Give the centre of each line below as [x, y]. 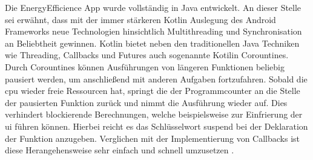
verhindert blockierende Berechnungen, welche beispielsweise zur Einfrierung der [154, 114]
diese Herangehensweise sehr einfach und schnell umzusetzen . [120, 150]
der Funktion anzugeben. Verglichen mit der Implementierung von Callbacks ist [153, 138]
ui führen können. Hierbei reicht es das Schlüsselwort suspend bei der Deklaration [156, 126]
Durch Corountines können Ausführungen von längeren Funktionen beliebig [145, 66]
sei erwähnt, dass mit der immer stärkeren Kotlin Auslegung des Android [140, 19]
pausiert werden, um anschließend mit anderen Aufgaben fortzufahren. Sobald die [156, 78]
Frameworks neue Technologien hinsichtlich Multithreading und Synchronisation [153, 31]
